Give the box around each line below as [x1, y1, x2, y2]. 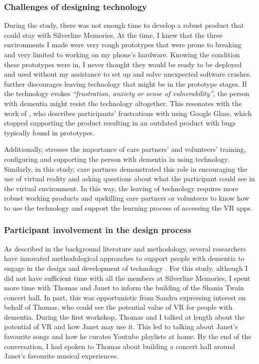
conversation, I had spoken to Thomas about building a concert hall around [4, 341, 235, 351]
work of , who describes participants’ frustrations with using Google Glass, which [4, 108, 252, 118]
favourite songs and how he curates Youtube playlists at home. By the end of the [4, 331, 252, 342]
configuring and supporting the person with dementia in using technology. [4, 153, 230, 164]
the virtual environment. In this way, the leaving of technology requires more [4, 183, 239, 193]
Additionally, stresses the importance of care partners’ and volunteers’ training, [4, 144, 246, 154]
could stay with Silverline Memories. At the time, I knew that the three [4, 29, 223, 40]
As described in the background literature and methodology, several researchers [4, 243, 247, 253]
